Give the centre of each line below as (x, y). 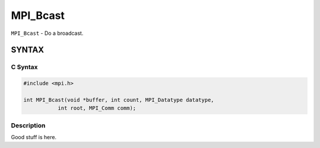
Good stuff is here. (34, 137)
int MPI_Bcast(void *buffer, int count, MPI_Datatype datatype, (119, 100)
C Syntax (24, 67)
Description (28, 126)
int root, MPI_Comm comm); (97, 108)
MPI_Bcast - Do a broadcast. (47, 33)
